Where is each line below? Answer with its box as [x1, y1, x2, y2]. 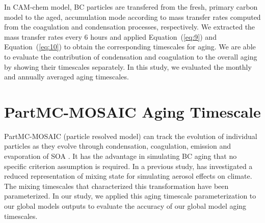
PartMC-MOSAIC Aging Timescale [4, 101, 261, 122]
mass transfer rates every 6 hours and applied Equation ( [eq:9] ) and [4, 31, 217, 42]
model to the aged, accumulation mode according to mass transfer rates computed [4, 11, 261, 22]
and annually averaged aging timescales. [4, 71, 129, 82]
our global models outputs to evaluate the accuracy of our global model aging [4, 201, 247, 211]
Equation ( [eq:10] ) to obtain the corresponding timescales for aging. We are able [4, 41, 256, 52]
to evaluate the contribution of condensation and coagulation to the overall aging [4, 51, 257, 62]
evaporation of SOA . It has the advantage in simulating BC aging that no [4, 151, 237, 161]
